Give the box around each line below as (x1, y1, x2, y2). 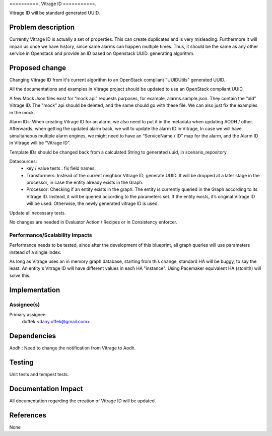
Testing (9, 358, 34, 367)
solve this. (9, 272, 31, 278)
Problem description (9, 23, 75, 32)
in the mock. (9, 109, 35, 115)
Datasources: (9, 158, 37, 164)
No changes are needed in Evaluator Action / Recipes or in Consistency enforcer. (9, 219, 177, 225)
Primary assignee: (9, 311, 47, 317)
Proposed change (9, 63, 66, 72)
